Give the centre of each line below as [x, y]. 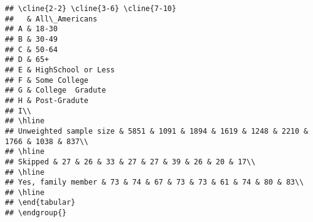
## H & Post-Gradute [47, 100]
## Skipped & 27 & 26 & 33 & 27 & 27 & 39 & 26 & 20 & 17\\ [130, 162]
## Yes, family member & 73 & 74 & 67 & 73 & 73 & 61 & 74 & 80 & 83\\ [154, 182]
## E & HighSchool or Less [60, 70]
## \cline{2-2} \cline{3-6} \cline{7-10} [91, 9]
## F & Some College [47, 80]
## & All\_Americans [51, 19]
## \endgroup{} [36, 213]
